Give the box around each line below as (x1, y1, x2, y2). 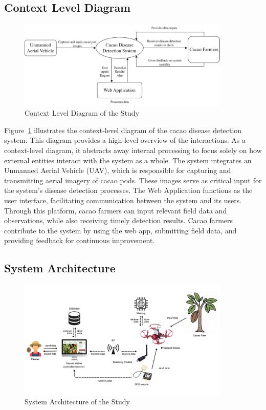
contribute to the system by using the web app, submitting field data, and (4, 225, 237, 235)
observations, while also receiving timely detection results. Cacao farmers (4, 215, 233, 226)
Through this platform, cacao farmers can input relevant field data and (4, 205, 227, 215)
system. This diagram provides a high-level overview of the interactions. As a (4, 135, 246, 145)
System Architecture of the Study (25, 396, 130, 407)
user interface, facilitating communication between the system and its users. (4, 195, 242, 206)
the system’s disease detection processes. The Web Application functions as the (4, 185, 253, 196)
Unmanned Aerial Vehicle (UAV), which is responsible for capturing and (4, 165, 231, 176)
